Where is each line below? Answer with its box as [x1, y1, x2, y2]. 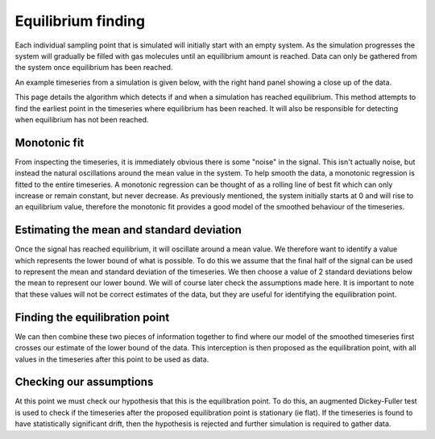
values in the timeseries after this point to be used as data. [14, 354, 209, 364]
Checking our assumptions [14, 375, 154, 389]
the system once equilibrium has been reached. [14, 63, 173, 72]
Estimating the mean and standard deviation [14, 223, 242, 237]
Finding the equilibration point [14, 310, 170, 324]
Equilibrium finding [14, 12, 145, 30]
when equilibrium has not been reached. [14, 114, 149, 124]
